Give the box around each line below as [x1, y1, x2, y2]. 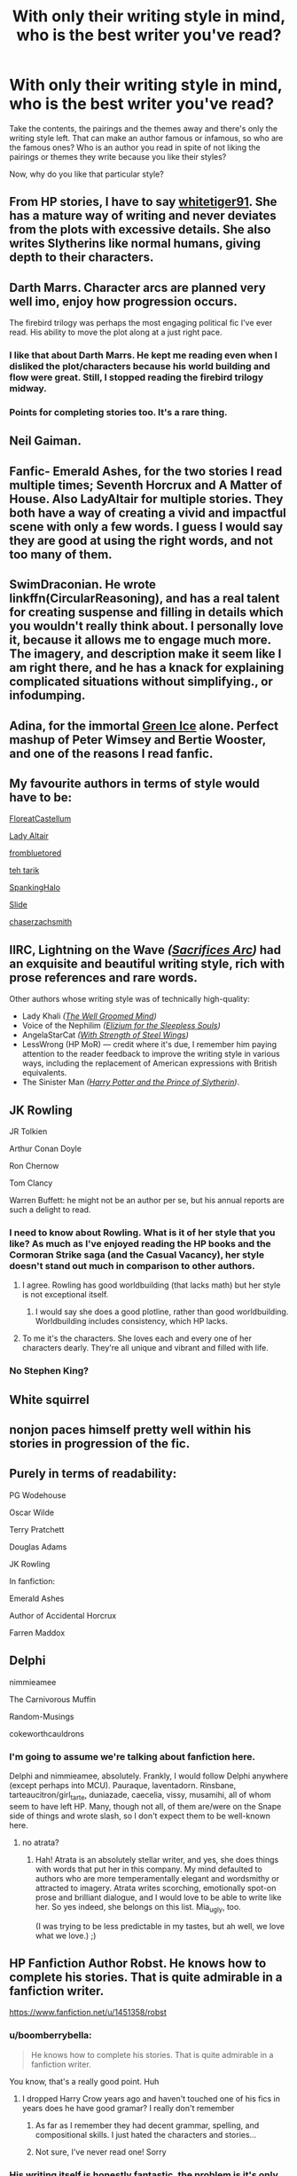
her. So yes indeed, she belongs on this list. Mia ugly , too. [35, 1901, 241, 1914]
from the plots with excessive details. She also [9, 222, 271, 237]
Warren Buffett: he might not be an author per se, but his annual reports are [9, 1194, 285, 1205]
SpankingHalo [9, 882, 60, 893]
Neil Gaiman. [9, 433, 82, 449]
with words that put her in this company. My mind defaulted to [35, 1864, 263, 1874]
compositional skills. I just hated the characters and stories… [35, 2129, 257, 2140]
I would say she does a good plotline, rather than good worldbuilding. [35, 1306, 289, 1317]
